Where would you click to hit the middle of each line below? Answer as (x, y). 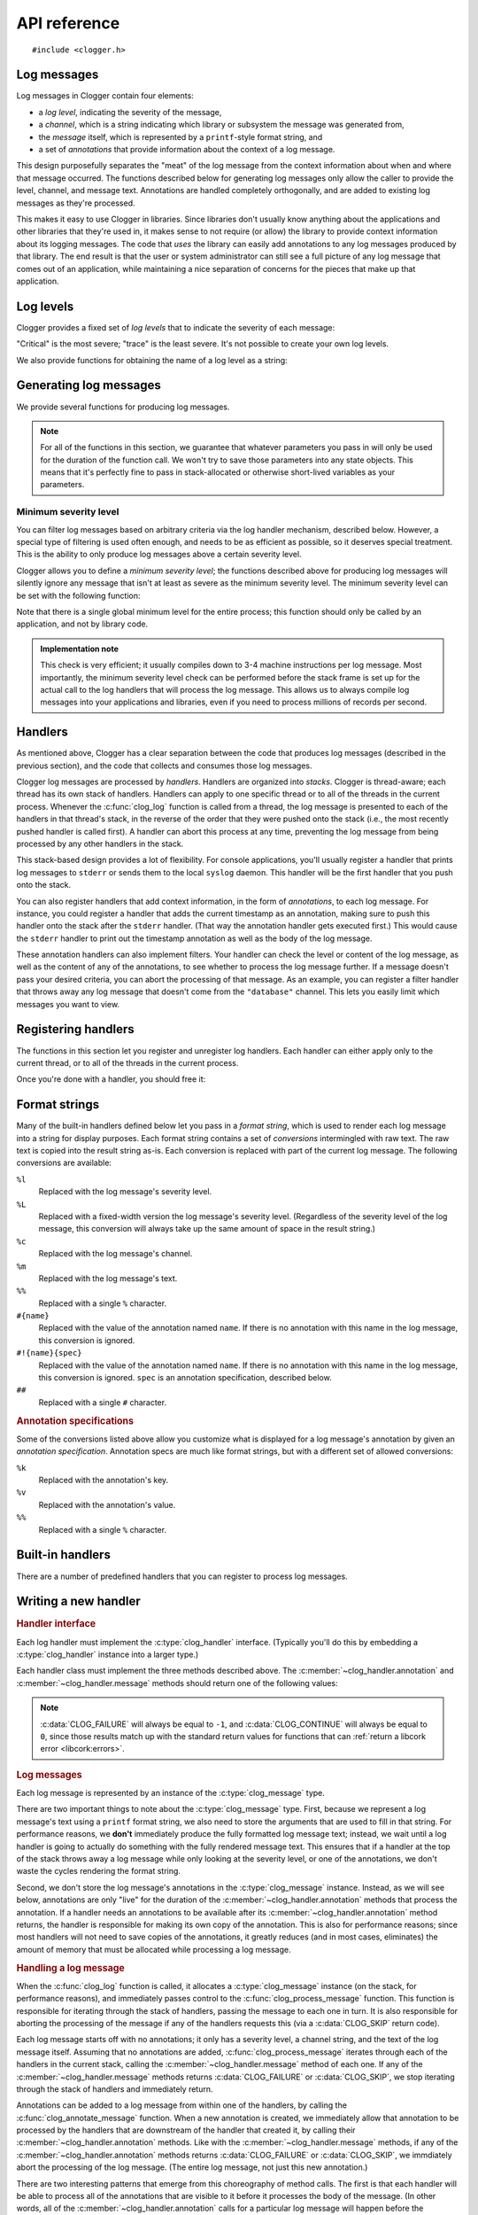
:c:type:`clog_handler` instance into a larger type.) (108, 1655)
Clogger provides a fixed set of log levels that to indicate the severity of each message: (176, 327)
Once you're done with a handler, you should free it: (111, 1079)
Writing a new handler (78, 1601)
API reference (68, 23)
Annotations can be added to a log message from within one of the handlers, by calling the (181, 2105)
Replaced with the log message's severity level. (125, 1192)
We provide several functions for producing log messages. (123, 407)
